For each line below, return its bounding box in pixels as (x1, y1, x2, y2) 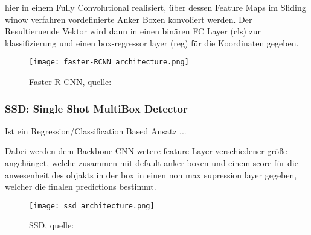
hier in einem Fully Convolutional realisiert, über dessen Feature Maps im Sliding (5, 1, 306, 13)
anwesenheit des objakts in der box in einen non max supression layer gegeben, (5, 168, 297, 181)
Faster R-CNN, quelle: (29, 75, 112, 88)
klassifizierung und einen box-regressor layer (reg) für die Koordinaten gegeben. (5, 36, 299, 49)
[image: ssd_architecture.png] (29, 201, 155, 210)
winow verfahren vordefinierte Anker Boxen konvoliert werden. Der (5, 13, 252, 25)
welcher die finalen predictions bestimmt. (5, 180, 156, 193)
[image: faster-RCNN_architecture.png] (29, 58, 189, 67)
